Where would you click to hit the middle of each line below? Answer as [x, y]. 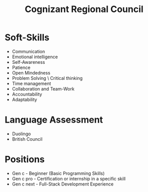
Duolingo [21, 134]
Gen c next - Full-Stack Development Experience [63, 184]
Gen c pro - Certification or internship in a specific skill [69, 178]
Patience [21, 67]
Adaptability [24, 100]
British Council [27, 139]
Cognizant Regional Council [84, 9]
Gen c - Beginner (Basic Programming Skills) [58, 173]
